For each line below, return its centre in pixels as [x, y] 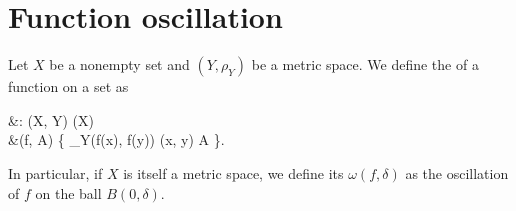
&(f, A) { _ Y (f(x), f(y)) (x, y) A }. [116, 139]
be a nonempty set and [119, 64]
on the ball [68, 192]
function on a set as [68, 86]
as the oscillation [457, 172]
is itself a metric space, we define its [233, 172]
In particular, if [55, 172]
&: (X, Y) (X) [51, 119]
